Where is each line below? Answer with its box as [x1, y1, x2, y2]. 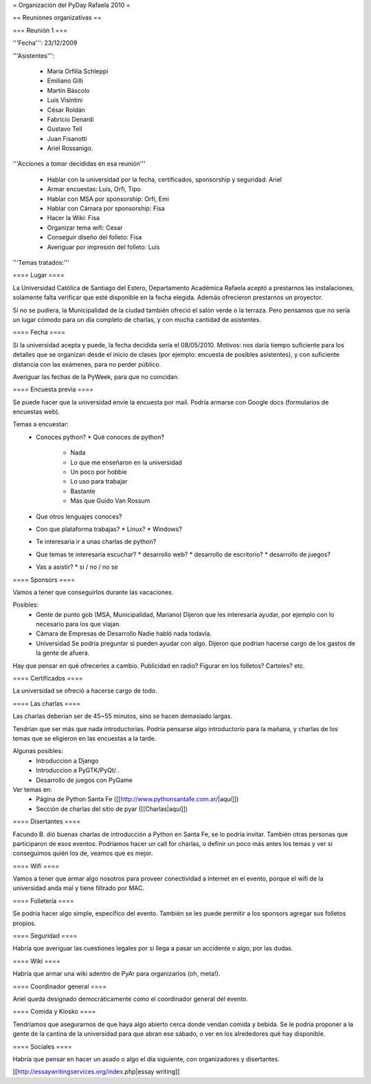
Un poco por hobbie [70, 468, 127, 476]
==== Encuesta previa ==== [12, 385, 94, 393]
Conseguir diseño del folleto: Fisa [47, 233, 142, 241]
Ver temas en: [12, 785, 52, 794]
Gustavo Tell [47, 124, 82, 133]
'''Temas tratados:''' [12, 258, 70, 266]
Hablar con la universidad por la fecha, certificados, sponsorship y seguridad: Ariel [47, 175, 282, 184]
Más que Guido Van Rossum [70, 497, 150, 505]
